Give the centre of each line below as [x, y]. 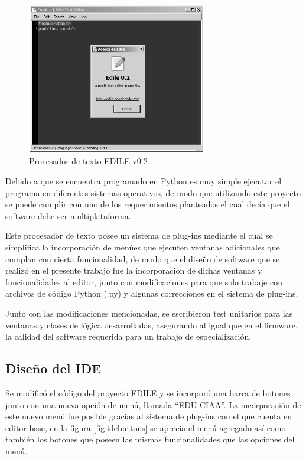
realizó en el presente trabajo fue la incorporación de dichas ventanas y [134, 270]
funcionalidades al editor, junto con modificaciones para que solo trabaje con [144, 281]
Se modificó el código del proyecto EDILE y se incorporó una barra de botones [148, 393]
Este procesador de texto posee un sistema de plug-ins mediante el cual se [139, 235]
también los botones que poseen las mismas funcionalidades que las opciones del [150, 439]
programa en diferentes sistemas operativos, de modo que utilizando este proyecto [153, 192]
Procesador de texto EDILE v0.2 [88, 161]
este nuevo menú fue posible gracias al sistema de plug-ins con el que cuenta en [149, 416]
